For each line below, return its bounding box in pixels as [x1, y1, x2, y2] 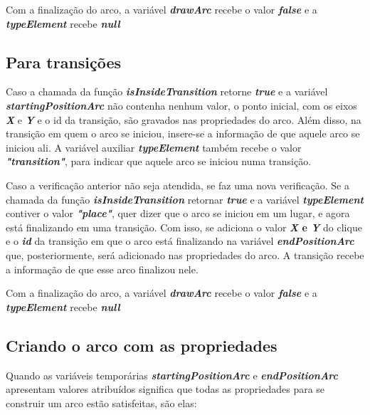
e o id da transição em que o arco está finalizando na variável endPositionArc [6, 233, 354, 248]
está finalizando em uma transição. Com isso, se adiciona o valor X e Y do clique [6, 219, 362, 234]
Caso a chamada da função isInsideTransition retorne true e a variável [6, 84, 328, 99]
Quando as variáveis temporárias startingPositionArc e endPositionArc [6, 367, 338, 382]
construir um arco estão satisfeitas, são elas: [6, 395, 197, 410]
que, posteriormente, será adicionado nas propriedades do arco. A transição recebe [6, 247, 364, 262]
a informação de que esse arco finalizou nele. [6, 261, 199, 276]
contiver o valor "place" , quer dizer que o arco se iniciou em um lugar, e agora [6, 206, 350, 221]
